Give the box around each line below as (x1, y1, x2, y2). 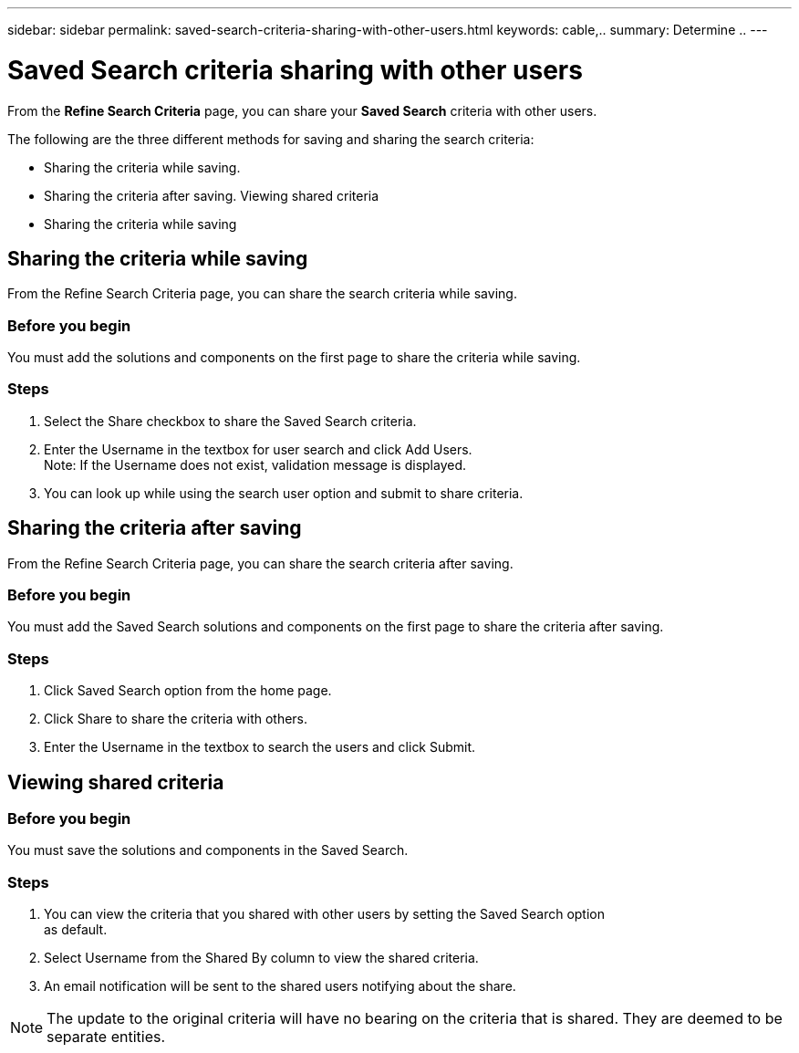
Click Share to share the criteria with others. (44, 711, 308, 727)
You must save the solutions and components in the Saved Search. (7, 842, 409, 859)
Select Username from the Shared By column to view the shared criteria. (44, 950, 479, 966)
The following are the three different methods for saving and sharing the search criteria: (7, 130, 534, 147)
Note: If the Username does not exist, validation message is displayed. (44, 456, 467, 473)
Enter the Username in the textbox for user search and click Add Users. (44, 441, 472, 457)
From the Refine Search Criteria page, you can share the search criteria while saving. (7, 286, 517, 302)
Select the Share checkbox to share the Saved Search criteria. (44, 412, 417, 429)
